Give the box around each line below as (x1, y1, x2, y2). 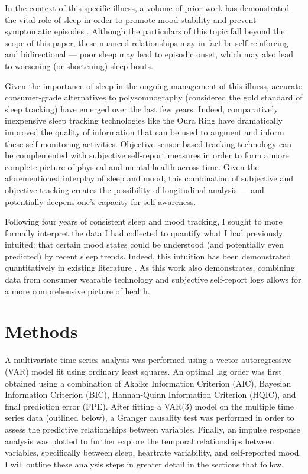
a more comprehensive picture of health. (5, 284, 150, 297)
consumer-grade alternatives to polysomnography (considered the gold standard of (5, 91, 303, 103)
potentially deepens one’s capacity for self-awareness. (5, 195, 196, 207)
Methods (5, 319, 78, 343)
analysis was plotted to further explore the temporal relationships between (5, 434, 274, 447)
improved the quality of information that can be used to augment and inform (5, 125, 284, 138)
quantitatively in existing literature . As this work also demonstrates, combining (5, 261, 295, 274)
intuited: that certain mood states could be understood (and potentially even (5, 238, 284, 251)
